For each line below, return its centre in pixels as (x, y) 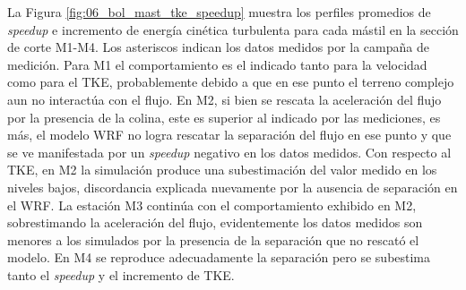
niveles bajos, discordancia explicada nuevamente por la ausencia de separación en (233, 187)
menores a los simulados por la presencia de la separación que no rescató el (213, 239)
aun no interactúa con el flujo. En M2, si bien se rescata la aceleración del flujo (224, 99)
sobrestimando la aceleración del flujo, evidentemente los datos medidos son (215, 222)
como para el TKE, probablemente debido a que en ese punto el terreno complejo (231, 82)
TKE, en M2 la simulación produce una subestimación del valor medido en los (222, 170)
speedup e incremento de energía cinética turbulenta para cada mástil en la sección (233, 29)
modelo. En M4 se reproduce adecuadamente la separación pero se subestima (219, 257)
